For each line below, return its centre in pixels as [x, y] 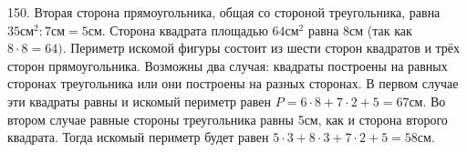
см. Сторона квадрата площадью [178, 30]
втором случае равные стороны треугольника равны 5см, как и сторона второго [228, 119]
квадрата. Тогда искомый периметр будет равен [138, 137]
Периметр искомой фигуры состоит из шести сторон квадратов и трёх [265, 48]
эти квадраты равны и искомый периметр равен [140, 101]
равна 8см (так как [360, 30]
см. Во [427, 101]
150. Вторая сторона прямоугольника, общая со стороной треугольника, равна [224, 12]
